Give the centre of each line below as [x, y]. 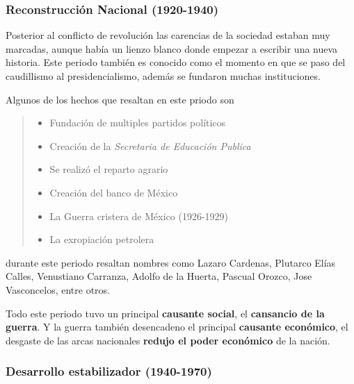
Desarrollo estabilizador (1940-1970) [109, 371]
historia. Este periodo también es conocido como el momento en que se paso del [176, 62]
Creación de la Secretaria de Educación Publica [150, 145]
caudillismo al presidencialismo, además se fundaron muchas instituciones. [163, 76]
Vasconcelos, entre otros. [58, 289]
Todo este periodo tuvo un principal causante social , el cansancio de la [165, 313]
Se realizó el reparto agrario [109, 169]
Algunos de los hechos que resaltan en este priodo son [120, 99]
